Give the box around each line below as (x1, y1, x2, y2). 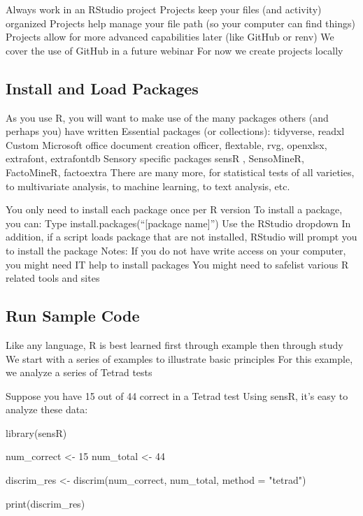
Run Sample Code (6, 305, 140, 327)
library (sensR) (6, 425, 67, 440)
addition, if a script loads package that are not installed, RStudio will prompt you (6, 229, 357, 244)
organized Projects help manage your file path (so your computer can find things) (6, 15, 355, 30)
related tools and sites (6, 271, 100, 285)
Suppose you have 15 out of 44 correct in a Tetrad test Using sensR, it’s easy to (6, 388, 348, 403)
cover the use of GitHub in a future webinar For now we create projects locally (6, 43, 343, 57)
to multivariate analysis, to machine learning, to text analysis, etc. (6, 178, 290, 193)
